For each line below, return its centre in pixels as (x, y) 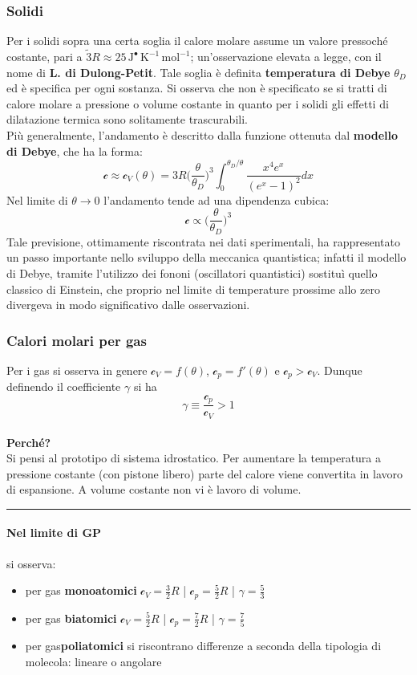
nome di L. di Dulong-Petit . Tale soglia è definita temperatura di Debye (198, 72)
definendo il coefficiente (64, 386)
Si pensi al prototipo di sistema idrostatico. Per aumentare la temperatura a (194, 458)
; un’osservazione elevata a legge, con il (286, 57)
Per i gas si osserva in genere (77, 370)
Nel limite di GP (54, 533)
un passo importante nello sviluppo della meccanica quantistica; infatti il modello (206, 257)
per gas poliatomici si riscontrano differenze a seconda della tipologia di (203, 646)
